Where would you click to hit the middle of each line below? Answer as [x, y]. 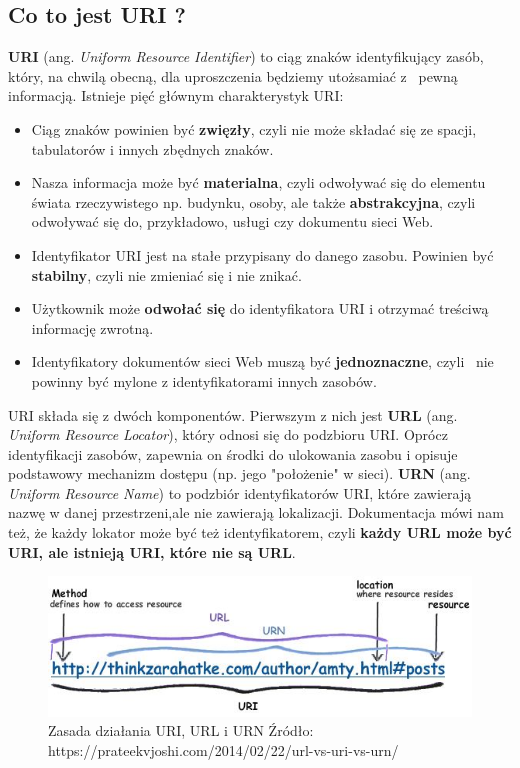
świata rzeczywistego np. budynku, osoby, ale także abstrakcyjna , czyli [253, 201]
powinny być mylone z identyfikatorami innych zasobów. [204, 380]
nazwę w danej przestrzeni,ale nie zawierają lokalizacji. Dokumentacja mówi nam [256, 512]
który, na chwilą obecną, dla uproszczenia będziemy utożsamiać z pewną [233, 75]
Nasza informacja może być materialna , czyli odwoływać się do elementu [258, 182]
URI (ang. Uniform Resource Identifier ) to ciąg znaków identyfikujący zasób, [246, 56]
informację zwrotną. [92, 327]
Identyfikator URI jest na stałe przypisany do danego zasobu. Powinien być [262, 254]
